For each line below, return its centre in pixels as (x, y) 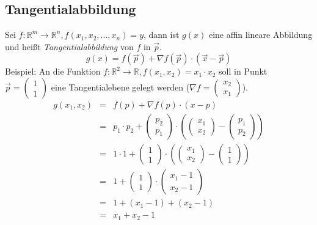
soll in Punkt (243, 71)
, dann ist (162, 35)
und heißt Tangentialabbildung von (69, 46)
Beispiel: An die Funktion (53, 71)
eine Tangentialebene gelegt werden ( (120, 87)
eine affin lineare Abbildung (261, 35)
